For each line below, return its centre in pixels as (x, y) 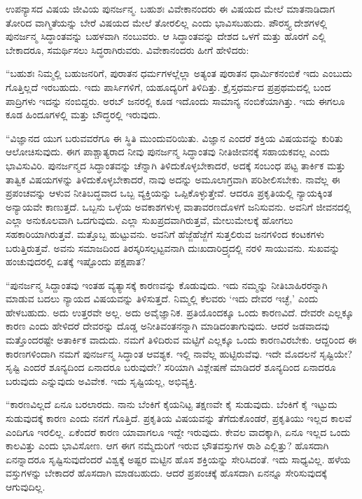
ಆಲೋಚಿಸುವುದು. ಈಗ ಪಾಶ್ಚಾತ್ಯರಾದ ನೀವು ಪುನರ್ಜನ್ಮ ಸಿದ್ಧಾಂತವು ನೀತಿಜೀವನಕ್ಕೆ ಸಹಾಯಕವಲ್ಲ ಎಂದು (168, 152)
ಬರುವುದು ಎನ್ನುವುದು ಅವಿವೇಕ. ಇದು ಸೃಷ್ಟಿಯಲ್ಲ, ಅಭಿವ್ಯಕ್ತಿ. (102, 380)
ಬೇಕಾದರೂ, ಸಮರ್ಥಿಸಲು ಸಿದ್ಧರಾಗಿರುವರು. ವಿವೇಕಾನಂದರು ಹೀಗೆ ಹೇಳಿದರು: (127, 49)
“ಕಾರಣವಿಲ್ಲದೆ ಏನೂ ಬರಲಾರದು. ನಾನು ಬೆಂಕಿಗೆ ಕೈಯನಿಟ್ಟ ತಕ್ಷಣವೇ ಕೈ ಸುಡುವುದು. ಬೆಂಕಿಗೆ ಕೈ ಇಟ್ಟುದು (172, 404)
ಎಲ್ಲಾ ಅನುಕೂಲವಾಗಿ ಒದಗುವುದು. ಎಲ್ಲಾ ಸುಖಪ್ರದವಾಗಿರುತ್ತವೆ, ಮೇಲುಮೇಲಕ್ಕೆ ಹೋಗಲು (149, 220)
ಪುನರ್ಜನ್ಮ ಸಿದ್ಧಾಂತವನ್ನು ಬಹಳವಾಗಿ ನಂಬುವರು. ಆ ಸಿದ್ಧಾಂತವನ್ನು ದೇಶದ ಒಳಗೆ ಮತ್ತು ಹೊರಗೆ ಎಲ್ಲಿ (166, 36)
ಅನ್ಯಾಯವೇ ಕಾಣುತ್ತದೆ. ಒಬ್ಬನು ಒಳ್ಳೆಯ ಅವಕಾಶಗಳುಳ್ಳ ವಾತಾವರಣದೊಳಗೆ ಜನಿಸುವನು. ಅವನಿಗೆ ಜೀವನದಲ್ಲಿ (179, 206)
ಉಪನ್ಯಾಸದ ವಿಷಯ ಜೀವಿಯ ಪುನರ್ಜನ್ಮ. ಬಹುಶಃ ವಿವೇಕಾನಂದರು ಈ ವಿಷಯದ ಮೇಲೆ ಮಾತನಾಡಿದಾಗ (170, 8)
